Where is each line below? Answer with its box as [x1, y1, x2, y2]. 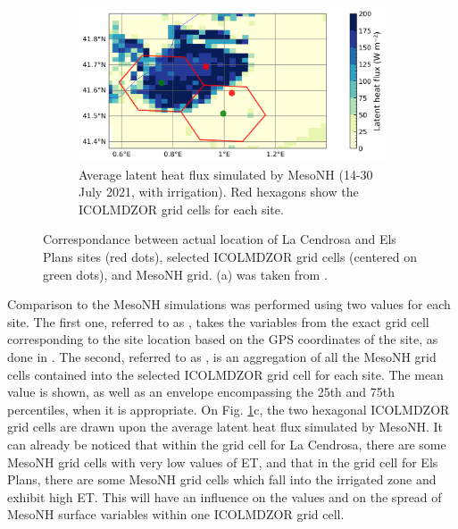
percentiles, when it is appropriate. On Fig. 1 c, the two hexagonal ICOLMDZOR [7, 399, 450, 418]
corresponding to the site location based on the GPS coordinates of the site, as [7, 330, 438, 348]
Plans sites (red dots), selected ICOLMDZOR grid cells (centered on [43, 247, 417, 265]
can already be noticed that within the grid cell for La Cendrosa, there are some [7, 434, 446, 453]
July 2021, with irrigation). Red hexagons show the [79, 182, 359, 201]
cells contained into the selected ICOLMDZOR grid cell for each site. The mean [7, 365, 444, 383]
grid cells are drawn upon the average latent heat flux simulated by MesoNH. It [7, 417, 444, 436]
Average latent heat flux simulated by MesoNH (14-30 [79, 164, 373, 183]
